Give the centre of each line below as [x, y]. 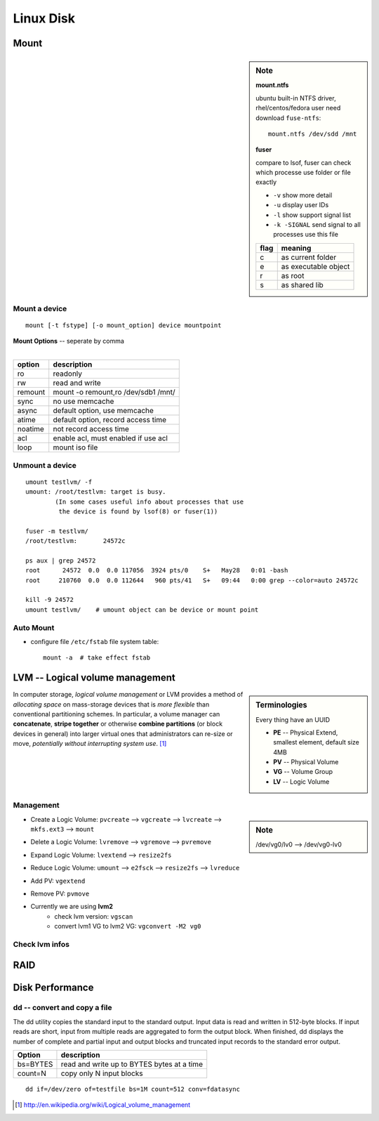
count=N [32, 1073]
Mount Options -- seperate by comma [68, 341]
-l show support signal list [312, 215]
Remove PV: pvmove [60, 893]
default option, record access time [110, 420]
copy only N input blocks [102, 1073]
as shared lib [302, 284]
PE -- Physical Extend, [306, 732]
